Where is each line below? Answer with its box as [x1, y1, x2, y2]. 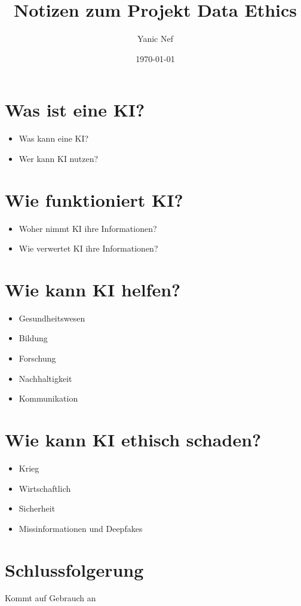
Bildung [19, 332, 48, 344]
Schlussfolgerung [5, 557, 144, 581]
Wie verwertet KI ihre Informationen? [19, 242, 158, 255]
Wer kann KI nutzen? [19, 152, 99, 164]
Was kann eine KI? [19, 132, 89, 145]
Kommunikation [19, 392, 78, 405]
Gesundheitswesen [19, 311, 85, 324]
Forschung [19, 352, 56, 365]
